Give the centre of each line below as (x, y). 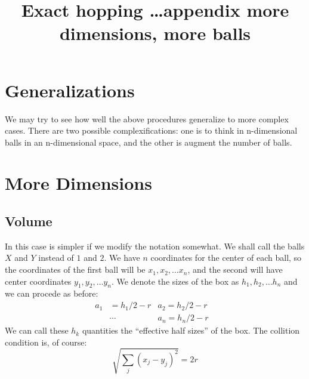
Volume (29, 221)
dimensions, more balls (155, 33)
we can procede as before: (52, 293)
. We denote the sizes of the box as (175, 281)
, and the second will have (235, 269)
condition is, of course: (46, 342)
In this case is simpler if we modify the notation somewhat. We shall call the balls (155, 246)
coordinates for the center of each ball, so (226, 258)
